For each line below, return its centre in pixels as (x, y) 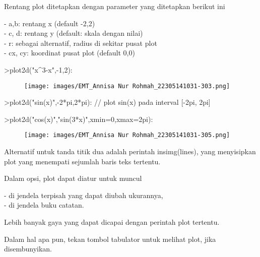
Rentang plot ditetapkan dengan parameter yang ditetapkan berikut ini (115, 6)
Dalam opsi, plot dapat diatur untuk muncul (73, 178)
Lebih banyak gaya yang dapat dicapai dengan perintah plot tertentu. (112, 222)
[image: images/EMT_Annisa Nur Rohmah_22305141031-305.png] (127, 135)
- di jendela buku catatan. (44, 205)
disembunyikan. (28, 249)
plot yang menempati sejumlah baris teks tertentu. (82, 161)
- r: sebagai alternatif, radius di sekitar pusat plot (81, 43)
